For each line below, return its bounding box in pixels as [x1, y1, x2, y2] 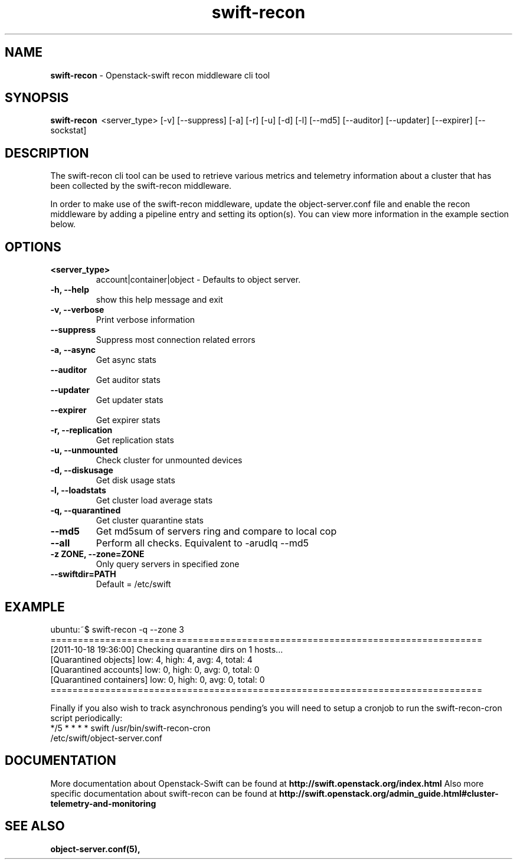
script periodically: [50, 712, 123, 723]
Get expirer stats [96, 415, 161, 426]
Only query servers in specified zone [96, 559, 240, 570]
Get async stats [96, 355, 156, 365]
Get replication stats [96, 435, 174, 446]
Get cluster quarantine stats [96, 515, 204, 526]
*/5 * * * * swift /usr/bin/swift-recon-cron [50, 722, 211, 733]
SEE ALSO [5, 819, 65, 834]
